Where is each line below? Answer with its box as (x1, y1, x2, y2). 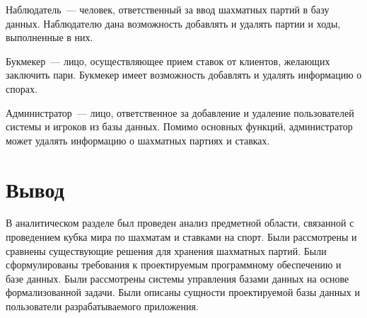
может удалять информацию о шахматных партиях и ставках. (6, 132, 270, 147)
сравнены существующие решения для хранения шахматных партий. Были (6, 243, 327, 258)
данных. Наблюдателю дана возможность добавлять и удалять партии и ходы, (6, 16, 341, 30)
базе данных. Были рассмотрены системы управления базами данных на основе (6, 271, 349, 285)
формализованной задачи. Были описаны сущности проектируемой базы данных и (6, 285, 360, 300)
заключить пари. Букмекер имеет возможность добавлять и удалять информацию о (6, 67, 362, 82)
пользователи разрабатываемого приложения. (6, 299, 199, 314)
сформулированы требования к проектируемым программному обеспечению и (6, 257, 342, 272)
